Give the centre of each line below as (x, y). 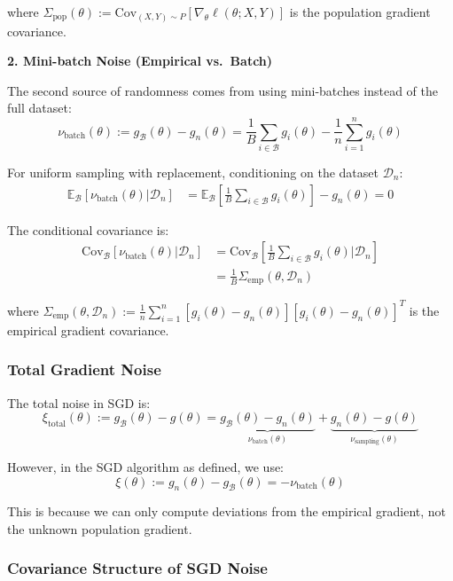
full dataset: (39, 108)
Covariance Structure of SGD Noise (137, 568)
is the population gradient (360, 12)
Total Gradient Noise (84, 369)
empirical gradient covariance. (88, 330)
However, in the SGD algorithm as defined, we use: (146, 466)
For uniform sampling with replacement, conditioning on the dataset (193, 173)
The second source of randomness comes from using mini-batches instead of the (223, 90)
